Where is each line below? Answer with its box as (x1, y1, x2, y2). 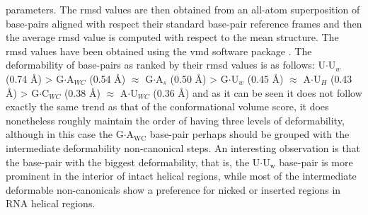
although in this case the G (6, 127, 124, 141)
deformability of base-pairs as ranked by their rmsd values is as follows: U (6, 57, 326, 72)
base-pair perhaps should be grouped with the (149, 127, 350, 141)
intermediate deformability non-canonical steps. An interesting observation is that (6, 140, 361, 155)
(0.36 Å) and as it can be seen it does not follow (153, 85, 362, 100)
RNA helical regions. (6, 196, 96, 211)
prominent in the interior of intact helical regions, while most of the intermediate (6, 168, 357, 183)
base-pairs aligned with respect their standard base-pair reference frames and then (6, 16, 362, 30)
